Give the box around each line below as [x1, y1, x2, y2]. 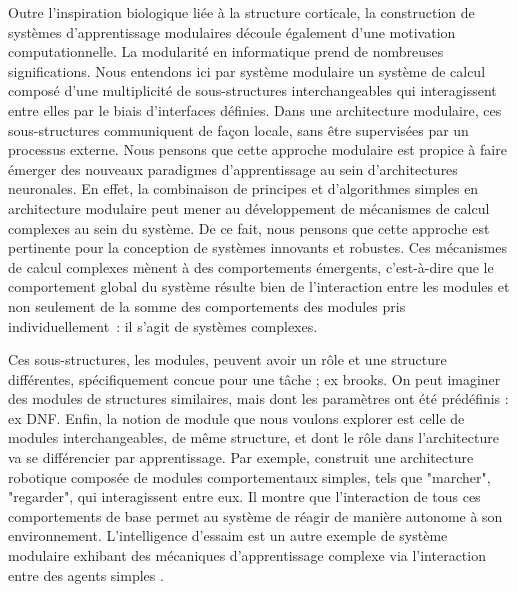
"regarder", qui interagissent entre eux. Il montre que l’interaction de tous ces [8, 486, 481, 507]
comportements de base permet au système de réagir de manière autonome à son [8, 505, 503, 526]
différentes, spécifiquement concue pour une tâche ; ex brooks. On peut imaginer [8, 368, 501, 389]
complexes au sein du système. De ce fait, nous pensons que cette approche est [8, 217, 490, 238]
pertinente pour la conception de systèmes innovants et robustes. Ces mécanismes [8, 237, 507, 258]
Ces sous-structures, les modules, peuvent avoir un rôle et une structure [8, 349, 447, 370]
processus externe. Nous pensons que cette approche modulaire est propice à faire [8, 139, 507, 160]
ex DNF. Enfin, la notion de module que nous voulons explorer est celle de [8, 407, 465, 428]
